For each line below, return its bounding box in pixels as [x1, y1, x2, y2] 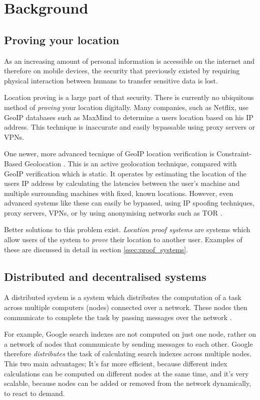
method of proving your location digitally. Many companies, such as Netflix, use [4, 102, 248, 112]
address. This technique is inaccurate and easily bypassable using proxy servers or [4, 122, 255, 132]
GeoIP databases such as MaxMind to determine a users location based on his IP [4, 112, 253, 122]
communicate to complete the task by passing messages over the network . [4, 312, 232, 322]
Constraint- [216, 148, 252, 159]
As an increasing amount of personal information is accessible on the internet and [4, 55, 254, 66]
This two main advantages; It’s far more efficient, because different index [4, 358, 227, 369]
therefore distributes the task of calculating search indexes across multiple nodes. [4, 348, 251, 359]
